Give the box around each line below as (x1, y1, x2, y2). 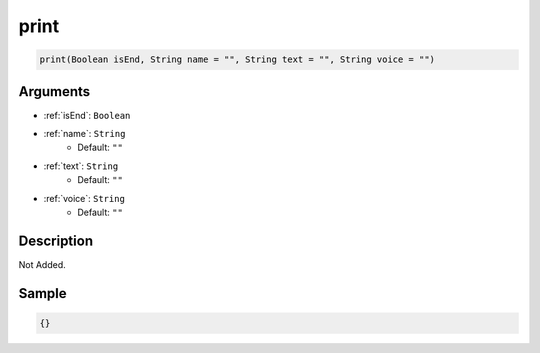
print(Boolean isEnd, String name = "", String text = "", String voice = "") (39, 54, 435, 65)
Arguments (18, 83, 91, 100)
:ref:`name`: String (43, 128, 126, 140)
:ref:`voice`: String (43, 192, 125, 204)
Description (18, 232, 94, 249)
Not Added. (18, 258, 67, 270)
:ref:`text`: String (43, 160, 119, 172)
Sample (18, 285, 67, 302)
